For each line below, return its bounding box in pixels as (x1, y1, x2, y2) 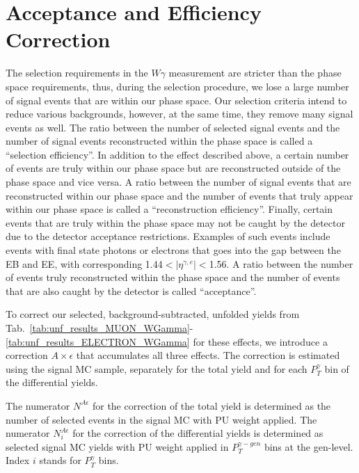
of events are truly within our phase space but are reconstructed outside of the (6, 161, 341, 175)
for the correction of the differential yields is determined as (72, 426, 324, 440)
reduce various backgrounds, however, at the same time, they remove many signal (6, 106, 353, 121)
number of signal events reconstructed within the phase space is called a (6, 134, 313, 148)
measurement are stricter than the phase (168, 65, 342, 80)
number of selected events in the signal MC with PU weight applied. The (6, 412, 317, 426)
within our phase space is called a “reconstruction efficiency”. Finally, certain (6, 202, 333, 216)
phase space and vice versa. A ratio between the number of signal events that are (6, 175, 351, 189)
